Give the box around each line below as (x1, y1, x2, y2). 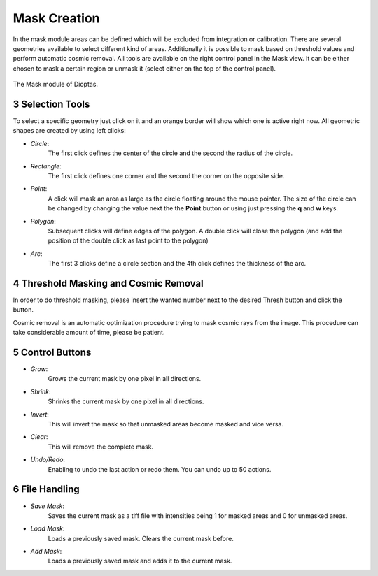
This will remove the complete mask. (48, 442, 154, 451)
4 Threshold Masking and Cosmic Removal (13, 277, 204, 289)
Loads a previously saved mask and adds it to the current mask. (48, 556, 232, 566)
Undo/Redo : (30, 455, 66, 464)
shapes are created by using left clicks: (13, 127, 126, 135)
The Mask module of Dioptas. (13, 80, 98, 89)
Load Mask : (30, 524, 65, 533)
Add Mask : (30, 547, 62, 556)
